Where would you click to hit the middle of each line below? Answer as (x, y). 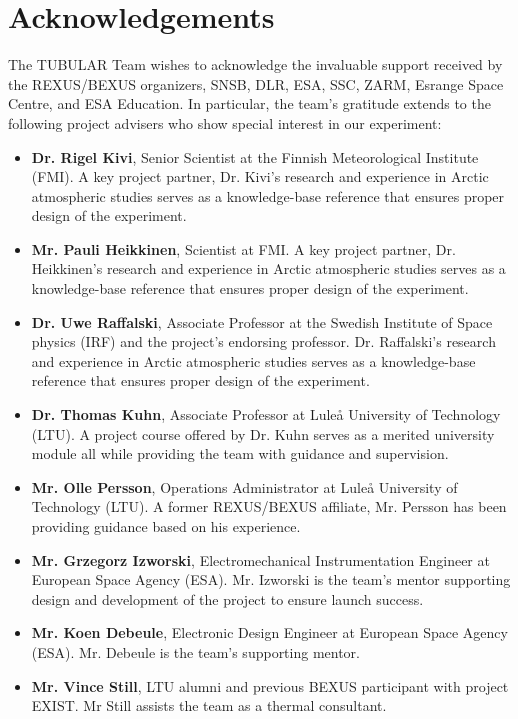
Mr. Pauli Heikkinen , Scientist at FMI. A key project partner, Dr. (243, 248)
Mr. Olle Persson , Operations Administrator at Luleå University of (244, 486)
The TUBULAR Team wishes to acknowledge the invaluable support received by (255, 64)
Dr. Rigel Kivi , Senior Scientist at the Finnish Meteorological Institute (255, 156)
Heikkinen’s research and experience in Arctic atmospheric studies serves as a (268, 268)
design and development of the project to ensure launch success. (227, 598)
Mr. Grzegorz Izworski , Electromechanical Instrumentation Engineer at (260, 559)
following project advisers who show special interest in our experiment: (225, 122)
